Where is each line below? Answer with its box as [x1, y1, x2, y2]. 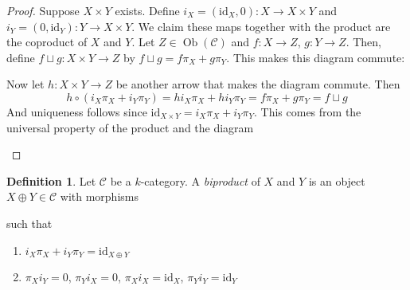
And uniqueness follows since [6, 103, 147, 120]
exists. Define [115, 2, 180, 18]
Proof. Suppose [6, 2, 80, 18]
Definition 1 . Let [6, 172, 96, 189]
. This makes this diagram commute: [226, 49, 405, 65]
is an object [308, 172, 365, 189]
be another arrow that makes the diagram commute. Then [115, 76, 400, 92]
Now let [6, 76, 45, 92]
